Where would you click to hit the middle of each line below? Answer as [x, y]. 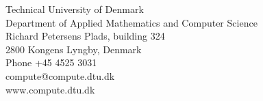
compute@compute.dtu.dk [60, 75]
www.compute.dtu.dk [50, 89]
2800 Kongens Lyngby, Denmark [74, 49]
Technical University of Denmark [75, 9]
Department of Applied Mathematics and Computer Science [131, 22]
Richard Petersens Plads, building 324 [85, 36]
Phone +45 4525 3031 [51, 62]
